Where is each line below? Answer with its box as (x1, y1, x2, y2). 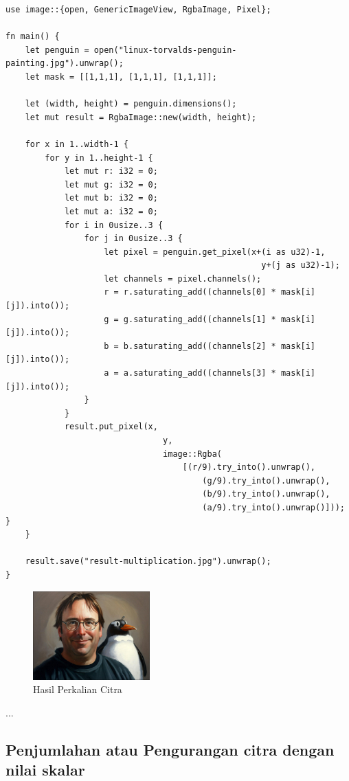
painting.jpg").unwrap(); (5, 58, 124, 69)
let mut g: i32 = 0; (64, 179, 158, 190)
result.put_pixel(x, (64, 422, 158, 432)
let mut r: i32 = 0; (64, 166, 158, 177)
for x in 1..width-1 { (25, 139, 128, 149)
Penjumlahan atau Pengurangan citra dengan (5, 738, 335, 760)
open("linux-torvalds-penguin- (93, 45, 237, 55)
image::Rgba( (163, 449, 222, 459)
